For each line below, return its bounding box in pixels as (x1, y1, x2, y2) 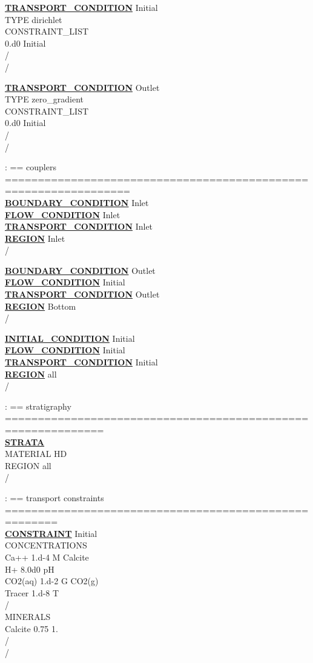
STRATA (5, 435, 45, 448)
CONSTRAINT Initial (5, 527, 97, 539)
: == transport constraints (5, 491, 104, 504)
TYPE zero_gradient (5, 93, 84, 105)
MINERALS (5, 610, 51, 622)
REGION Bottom (5, 299, 76, 312)
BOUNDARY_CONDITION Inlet (5, 196, 149, 208)
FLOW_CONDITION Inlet (5, 208, 120, 221)
